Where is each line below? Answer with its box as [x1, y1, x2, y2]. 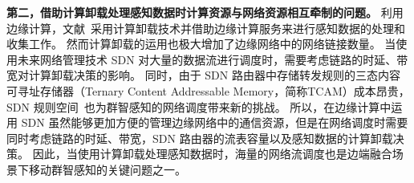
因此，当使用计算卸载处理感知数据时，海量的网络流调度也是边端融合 [32, 145, 392, 162]
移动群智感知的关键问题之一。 [28, 161, 186, 177]
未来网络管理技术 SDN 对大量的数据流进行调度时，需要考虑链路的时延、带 [17, 51, 408, 67]
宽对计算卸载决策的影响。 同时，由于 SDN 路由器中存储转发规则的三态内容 [6, 67, 400, 83]
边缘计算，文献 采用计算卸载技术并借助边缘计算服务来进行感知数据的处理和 [6, 19, 405, 36]
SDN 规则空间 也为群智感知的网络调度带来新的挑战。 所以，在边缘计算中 [6, 98, 392, 115]
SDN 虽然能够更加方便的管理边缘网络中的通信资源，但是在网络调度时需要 [21, 114, 408, 131]
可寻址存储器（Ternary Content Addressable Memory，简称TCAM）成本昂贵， [6, 82, 410, 99]
